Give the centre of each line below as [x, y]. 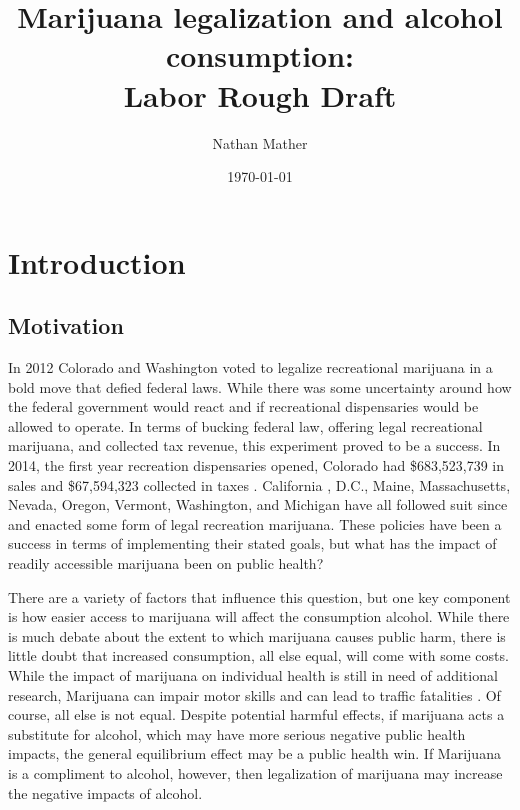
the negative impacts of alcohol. [105, 792]
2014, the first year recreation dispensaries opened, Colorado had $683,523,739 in [256, 465]
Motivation [66, 325]
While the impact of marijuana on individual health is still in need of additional [253, 674]
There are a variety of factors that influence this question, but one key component [259, 596]
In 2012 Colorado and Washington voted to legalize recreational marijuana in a [250, 367]
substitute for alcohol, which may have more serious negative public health [237, 733]
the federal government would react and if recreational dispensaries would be [243, 406]
